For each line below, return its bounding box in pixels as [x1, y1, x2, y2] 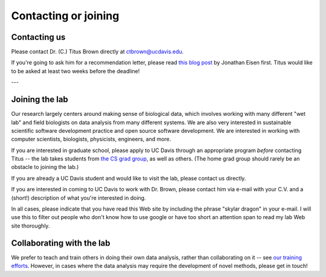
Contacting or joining [11, 9, 120, 22]
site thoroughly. [11, 222, 50, 229]
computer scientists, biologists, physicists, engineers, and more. [11, 136, 171, 143]
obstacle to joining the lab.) [11, 164, 79, 171]
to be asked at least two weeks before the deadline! [11, 67, 140, 75]
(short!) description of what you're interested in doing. [11, 194, 146, 202]
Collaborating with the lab [11, 238, 111, 248]
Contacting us [11, 32, 66, 42]
